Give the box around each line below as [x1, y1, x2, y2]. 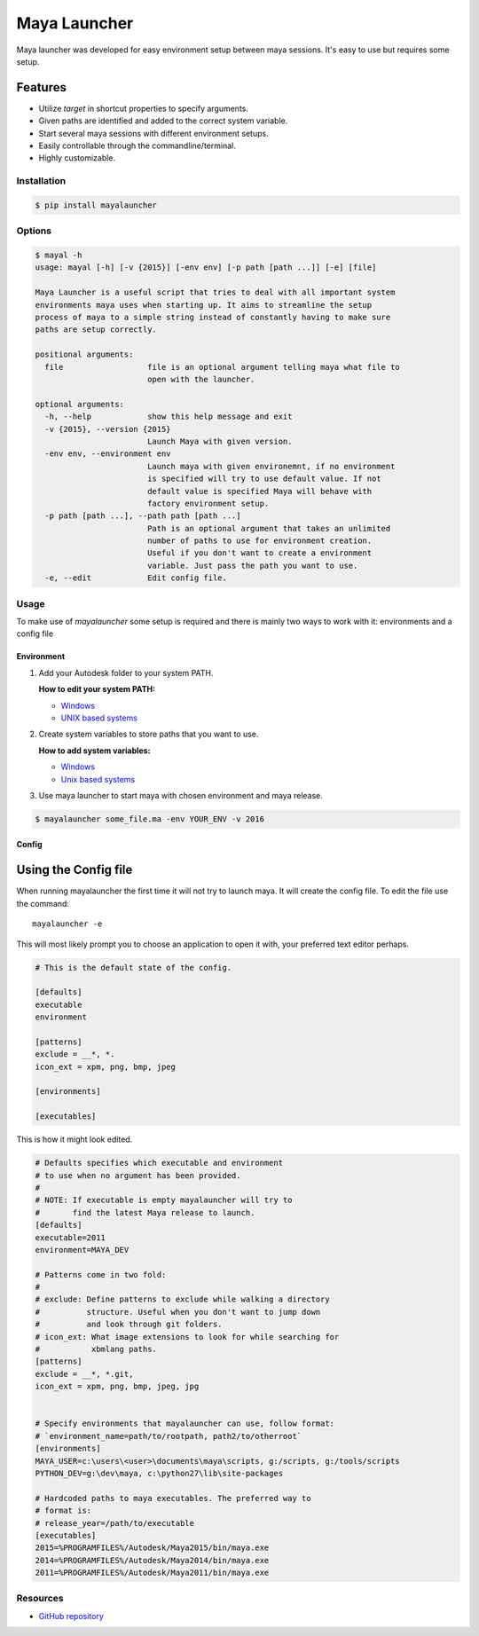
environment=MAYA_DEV [35, 1245, 130, 1255]
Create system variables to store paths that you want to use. [38, 728, 259, 740]
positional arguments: [35, 350, 134, 359]
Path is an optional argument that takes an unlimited [146, 523, 391, 533]
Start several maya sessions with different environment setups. [38, 128, 270, 138]
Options [16, 224, 52, 237]
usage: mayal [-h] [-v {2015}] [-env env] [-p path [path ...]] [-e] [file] [35, 263, 377, 272]
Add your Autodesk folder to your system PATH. [38, 667, 214, 678]
